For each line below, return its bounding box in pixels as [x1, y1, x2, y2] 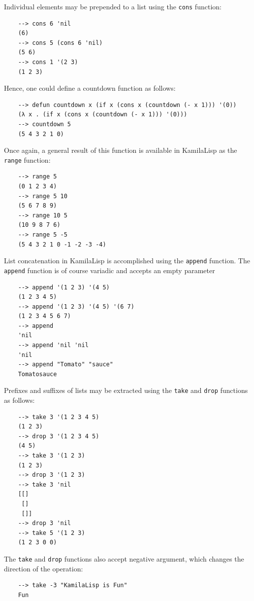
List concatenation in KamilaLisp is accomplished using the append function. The [4, 255, 250, 266]
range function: [4, 154, 51, 165]
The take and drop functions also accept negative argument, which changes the [4, 554, 244, 564]
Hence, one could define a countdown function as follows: [4, 83, 176, 93]
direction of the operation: [4, 563, 83, 573]
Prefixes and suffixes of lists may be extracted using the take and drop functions [4, 385, 248, 395]
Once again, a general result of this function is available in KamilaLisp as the [4, 145, 237, 155]
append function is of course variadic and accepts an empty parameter [4, 265, 215, 275]
